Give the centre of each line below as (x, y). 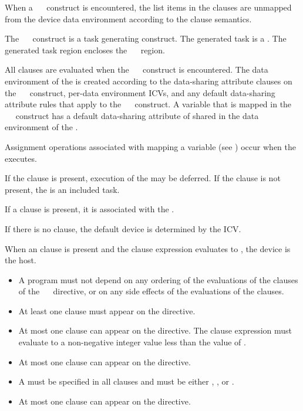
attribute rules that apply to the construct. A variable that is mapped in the (148, 104)
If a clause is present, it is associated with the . (90, 209)
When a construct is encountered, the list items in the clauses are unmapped (148, 7)
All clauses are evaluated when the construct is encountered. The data (137, 69)
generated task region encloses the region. (85, 50)
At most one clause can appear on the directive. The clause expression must (155, 330)
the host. (21, 260)
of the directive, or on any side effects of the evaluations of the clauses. (151, 291)
